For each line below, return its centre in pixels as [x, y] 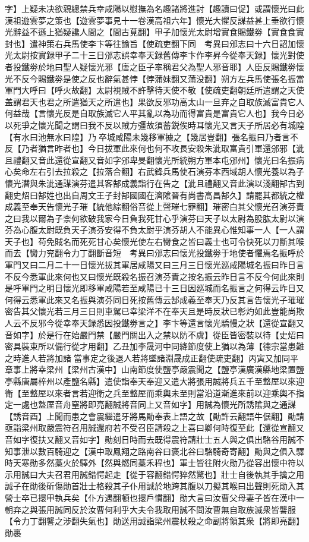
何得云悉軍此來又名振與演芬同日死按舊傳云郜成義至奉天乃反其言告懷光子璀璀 [154, 299]
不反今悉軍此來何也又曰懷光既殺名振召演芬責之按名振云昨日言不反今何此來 [150, 276]
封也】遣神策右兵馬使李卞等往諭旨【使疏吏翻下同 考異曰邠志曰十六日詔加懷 [154, 43]
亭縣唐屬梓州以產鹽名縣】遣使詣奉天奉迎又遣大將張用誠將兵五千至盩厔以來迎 [154, 381]
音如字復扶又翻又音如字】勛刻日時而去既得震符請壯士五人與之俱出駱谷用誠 [150, 439]
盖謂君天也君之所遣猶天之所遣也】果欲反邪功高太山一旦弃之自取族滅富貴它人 [154, 101]
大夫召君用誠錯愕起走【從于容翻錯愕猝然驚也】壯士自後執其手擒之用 [171, 474]
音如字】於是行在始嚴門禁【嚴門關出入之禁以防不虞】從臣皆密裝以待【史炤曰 [154, 334]
